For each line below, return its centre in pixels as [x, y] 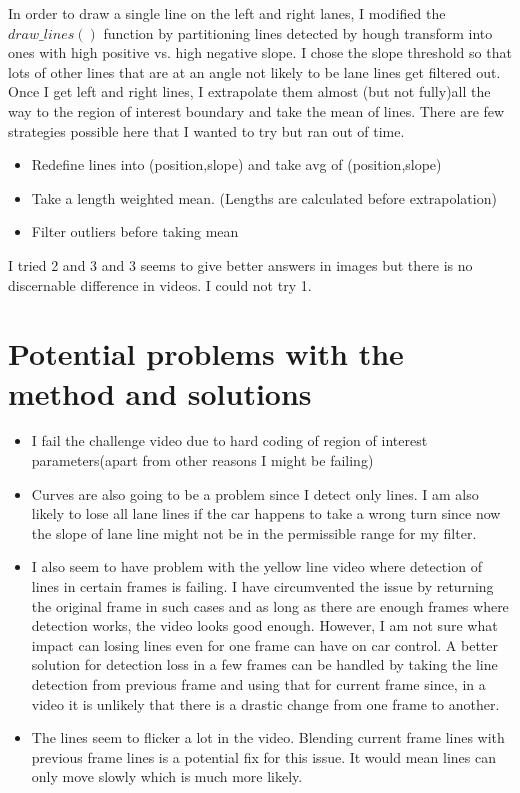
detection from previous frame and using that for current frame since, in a [258, 683]
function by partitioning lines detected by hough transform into [298, 32]
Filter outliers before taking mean [135, 231]
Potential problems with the [206, 353]
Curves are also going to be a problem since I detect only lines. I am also [255, 493]
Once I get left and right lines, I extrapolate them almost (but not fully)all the [249, 91]
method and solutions [160, 392]
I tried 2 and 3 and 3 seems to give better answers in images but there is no [240, 264]
